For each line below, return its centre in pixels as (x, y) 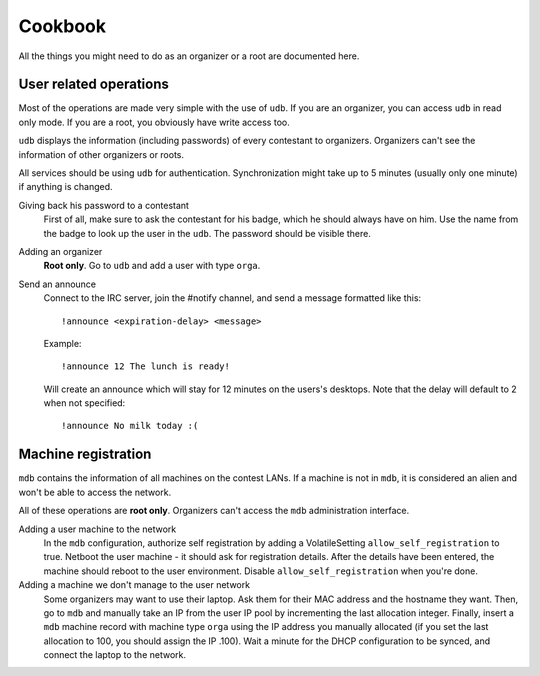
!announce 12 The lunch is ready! (145, 366)
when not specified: (84, 403)
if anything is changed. (66, 187)
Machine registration (85, 454)
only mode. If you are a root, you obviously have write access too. (154, 122)
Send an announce (57, 284)
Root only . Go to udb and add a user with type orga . (152, 266)
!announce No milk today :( (130, 426)
